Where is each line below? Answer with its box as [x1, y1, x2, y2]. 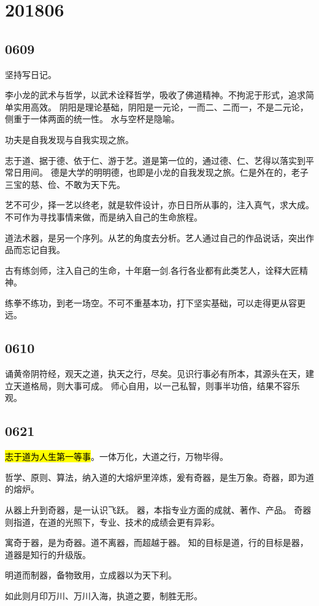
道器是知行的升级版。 [5, 548, 91, 561]
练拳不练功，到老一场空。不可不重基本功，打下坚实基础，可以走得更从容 [5, 296, 297, 309]
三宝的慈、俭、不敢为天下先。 [5, 177, 125, 190]
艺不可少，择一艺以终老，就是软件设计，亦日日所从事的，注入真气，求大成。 [5, 198, 314, 211]
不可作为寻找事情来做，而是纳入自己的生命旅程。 [5, 210, 202, 223]
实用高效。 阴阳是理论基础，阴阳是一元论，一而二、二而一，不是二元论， [13, 100, 309, 113]
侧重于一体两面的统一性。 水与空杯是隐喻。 [5, 112, 180, 125]
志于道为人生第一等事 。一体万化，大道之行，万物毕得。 [5, 450, 228, 463]
